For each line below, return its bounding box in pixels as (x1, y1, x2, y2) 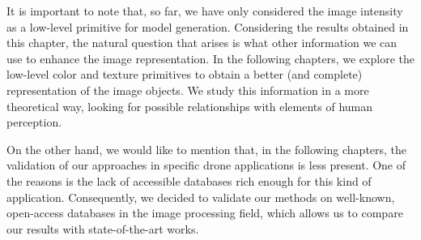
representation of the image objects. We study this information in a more (6, 81, 369, 98)
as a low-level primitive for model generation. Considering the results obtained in (6, 18, 409, 35)
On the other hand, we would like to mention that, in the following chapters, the (6, 140, 407, 157)
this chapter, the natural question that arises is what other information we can (6, 34, 398, 51)
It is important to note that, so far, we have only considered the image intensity (6, 2, 403, 19)
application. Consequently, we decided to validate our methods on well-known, (6, 188, 395, 205)
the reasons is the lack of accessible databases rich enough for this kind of (6, 172, 372, 189)
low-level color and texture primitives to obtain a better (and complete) (6, 66, 363, 83)
